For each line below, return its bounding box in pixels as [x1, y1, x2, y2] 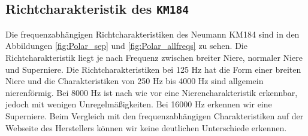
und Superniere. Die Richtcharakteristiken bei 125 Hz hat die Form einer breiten [5, 63, 301, 75]
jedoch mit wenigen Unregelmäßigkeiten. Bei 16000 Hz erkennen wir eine [5, 98, 272, 110]
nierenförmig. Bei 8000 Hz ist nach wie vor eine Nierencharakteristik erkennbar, [5, 86, 298, 98]
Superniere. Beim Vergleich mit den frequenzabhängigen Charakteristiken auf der [5, 109, 304, 122]
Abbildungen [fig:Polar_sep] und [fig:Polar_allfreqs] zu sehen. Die [5, 39, 247, 52]
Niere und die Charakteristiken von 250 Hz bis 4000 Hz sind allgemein [5, 75, 264, 87]
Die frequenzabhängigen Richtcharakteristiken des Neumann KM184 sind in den [5, 27, 300, 40]
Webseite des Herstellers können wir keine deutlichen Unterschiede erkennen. [5, 121, 287, 134]
